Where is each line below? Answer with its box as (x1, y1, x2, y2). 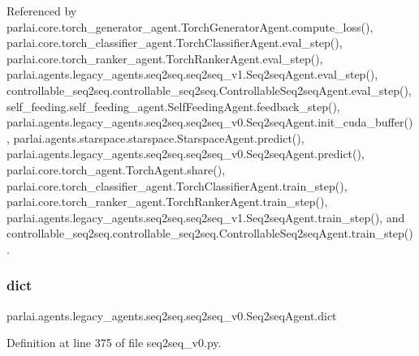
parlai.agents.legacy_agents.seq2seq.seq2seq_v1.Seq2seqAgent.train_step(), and (6, 208, 405, 225)
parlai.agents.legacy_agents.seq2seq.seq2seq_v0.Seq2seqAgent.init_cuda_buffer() (6, 114, 413, 131)
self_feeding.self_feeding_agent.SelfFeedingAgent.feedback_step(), (6, 97, 340, 114)
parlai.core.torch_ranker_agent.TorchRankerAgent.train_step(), (6, 193, 328, 210)
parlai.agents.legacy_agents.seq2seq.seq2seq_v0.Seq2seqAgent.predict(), (6, 145, 365, 162)
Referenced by (6, 2, 77, 19)
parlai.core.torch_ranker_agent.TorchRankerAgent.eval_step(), (6, 49, 323, 66)
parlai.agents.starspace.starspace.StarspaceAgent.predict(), (13, 129, 305, 146)
